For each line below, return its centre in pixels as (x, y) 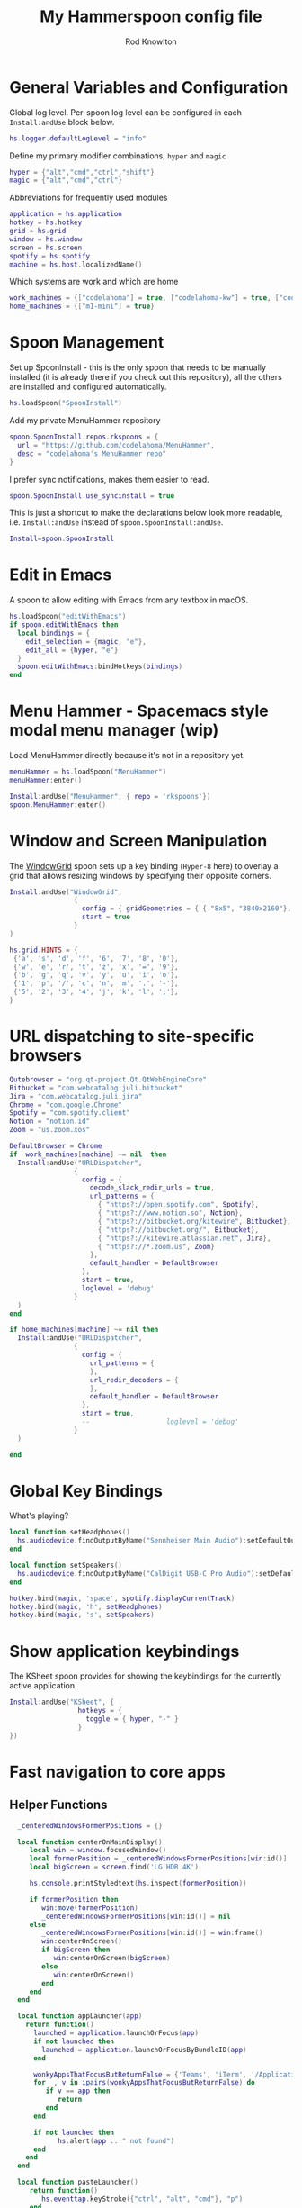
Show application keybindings (124, 1651)
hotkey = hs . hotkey (46, 222)
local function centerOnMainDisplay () (90, 1842)
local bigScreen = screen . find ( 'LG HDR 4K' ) (114, 1867)
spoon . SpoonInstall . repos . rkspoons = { (84, 437)
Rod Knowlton (151, 41)
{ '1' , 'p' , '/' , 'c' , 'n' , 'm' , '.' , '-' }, (96, 983)
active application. (43, 1686)
